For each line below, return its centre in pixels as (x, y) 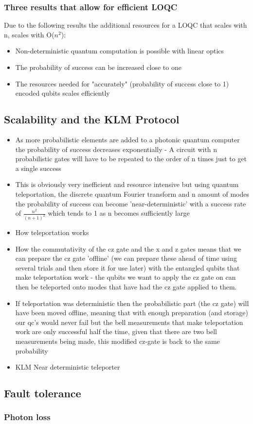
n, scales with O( (29, 34)
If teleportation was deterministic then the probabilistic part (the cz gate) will (132, 303)
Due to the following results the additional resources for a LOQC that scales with (126, 25)
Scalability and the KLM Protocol (92, 119)
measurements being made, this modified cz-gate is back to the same (117, 341)
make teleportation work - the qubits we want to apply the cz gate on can (126, 277)
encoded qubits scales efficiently (63, 93)
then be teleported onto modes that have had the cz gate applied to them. (126, 286)
